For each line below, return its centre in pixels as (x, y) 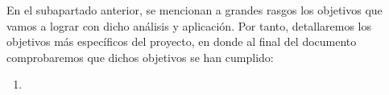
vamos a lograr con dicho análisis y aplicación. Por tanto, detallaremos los (189, 25)
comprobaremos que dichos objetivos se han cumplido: (140, 57)
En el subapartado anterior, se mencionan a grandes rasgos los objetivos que (194, 10)
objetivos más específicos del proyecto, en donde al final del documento (182, 41)
